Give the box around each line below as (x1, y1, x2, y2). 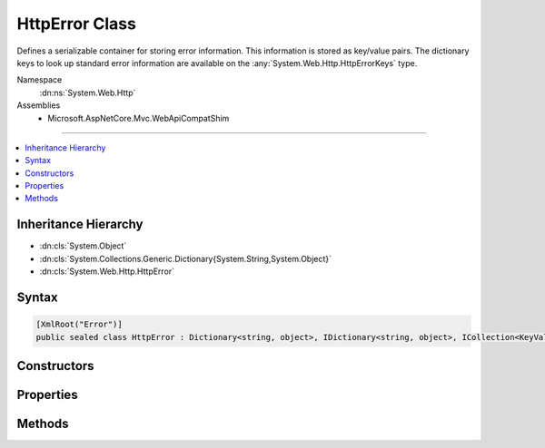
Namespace (16, 74, 63, 85)
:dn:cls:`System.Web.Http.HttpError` (39, 266, 175, 277)
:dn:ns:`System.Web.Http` (39, 87, 136, 98)
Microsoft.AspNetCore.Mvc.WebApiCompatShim (47, 112, 230, 123)
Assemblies (16, 100, 61, 111)
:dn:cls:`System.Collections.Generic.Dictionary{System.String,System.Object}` (39, 253, 332, 264)
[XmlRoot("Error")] (35, 319, 123, 330)
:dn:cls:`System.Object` (39, 240, 127, 251)
